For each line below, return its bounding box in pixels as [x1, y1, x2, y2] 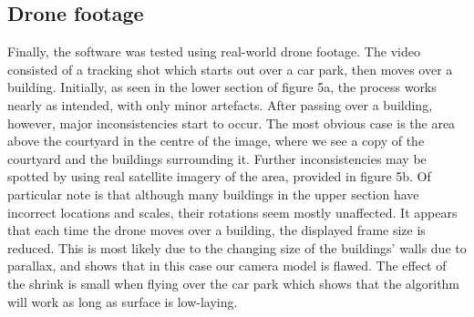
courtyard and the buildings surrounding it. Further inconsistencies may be [7, 148, 427, 168]
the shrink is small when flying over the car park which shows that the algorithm [7, 273, 460, 292]
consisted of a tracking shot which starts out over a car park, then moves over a [7, 59, 453, 78]
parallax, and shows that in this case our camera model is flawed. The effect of [7, 256, 447, 275]
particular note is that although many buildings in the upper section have [7, 184, 419, 203]
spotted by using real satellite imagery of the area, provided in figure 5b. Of [7, 167, 431, 186]
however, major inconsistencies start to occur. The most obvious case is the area [7, 113, 456, 132]
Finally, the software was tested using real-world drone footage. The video [7, 42, 420, 61]
